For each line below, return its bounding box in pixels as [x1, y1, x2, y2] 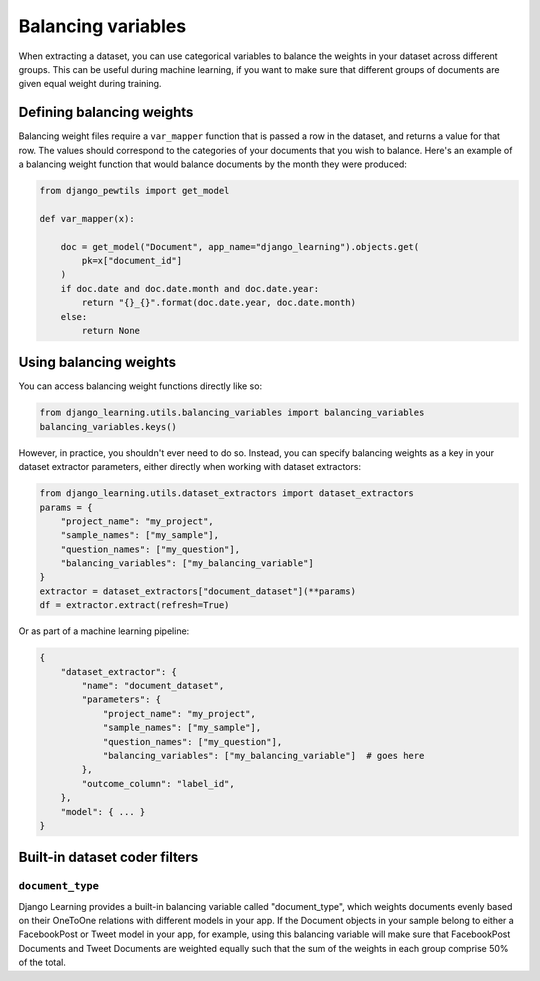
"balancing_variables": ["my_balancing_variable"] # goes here [102, 750, 425, 761]
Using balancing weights [18, 354, 177, 371]
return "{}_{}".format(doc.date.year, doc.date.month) [81, 297, 357, 309]
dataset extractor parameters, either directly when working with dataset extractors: [18, 461, 362, 473]
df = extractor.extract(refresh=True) [39, 600, 230, 611]
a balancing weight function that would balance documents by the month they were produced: [18, 158, 407, 170]
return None [81, 325, 140, 336]
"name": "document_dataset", [81, 680, 225, 692]
